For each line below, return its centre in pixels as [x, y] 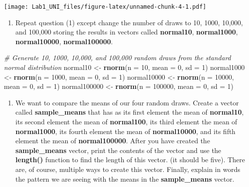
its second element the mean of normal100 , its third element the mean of [126, 121]
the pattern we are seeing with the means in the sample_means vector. [125, 178]
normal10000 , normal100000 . [64, 41]
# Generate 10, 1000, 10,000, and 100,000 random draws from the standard [117, 58]
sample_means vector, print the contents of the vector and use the [118, 150]
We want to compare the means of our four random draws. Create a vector [127, 102]
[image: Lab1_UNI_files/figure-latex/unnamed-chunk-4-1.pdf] [105, 7]
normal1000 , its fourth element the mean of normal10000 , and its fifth [125, 131]
